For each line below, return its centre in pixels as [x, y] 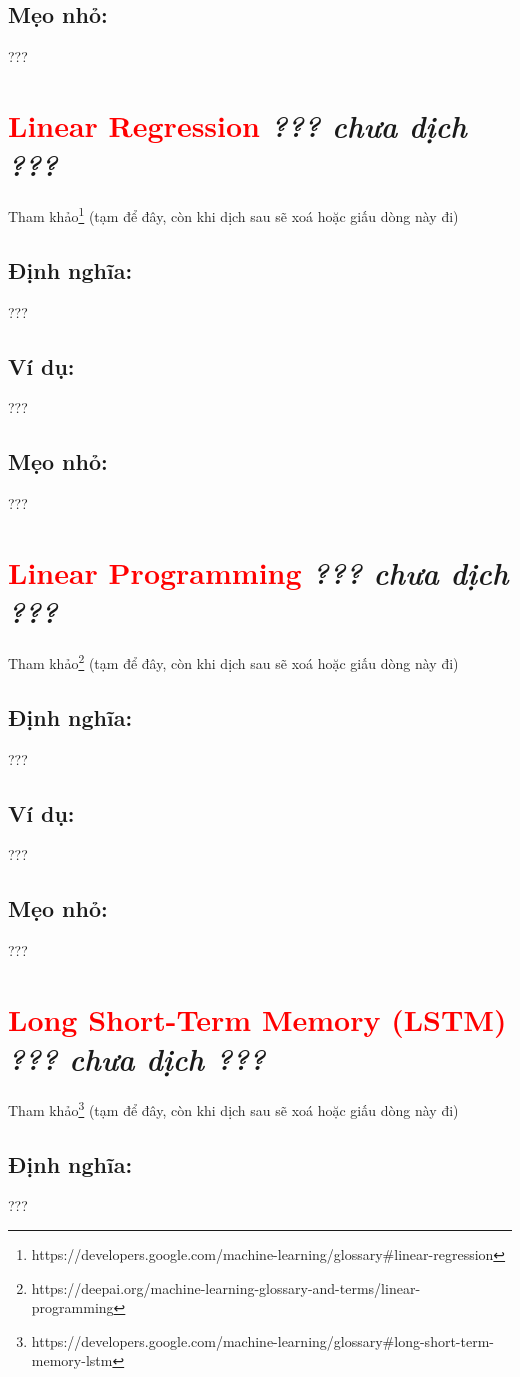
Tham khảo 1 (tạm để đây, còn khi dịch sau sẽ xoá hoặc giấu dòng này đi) [233, 214]
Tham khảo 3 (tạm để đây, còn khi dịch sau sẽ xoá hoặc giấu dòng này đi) [233, 1108]
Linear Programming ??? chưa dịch [258, 572]
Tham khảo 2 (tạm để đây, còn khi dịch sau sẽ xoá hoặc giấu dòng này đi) [233, 661]
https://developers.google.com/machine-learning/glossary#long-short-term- [262, 1340]
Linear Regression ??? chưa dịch [237, 125]
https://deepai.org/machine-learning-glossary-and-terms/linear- [226, 1287]
